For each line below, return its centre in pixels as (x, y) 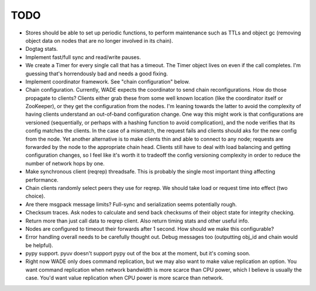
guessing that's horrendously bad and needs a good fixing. (97, 74)
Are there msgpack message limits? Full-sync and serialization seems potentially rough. (131, 204)
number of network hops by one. (65, 163)
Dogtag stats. (42, 49)
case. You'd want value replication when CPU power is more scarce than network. (124, 278)
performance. (42, 180)
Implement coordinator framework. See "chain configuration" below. (108, 81)
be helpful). (39, 245)
